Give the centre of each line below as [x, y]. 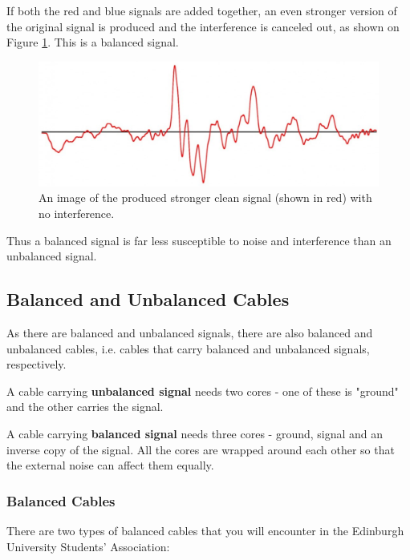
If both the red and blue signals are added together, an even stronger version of [202, 10]
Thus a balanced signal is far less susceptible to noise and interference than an [199, 240]
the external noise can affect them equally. [110, 465]
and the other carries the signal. [85, 407]
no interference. [77, 214]
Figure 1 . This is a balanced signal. [93, 42]
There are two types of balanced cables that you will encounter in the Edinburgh [205, 531]
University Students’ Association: [88, 546]
